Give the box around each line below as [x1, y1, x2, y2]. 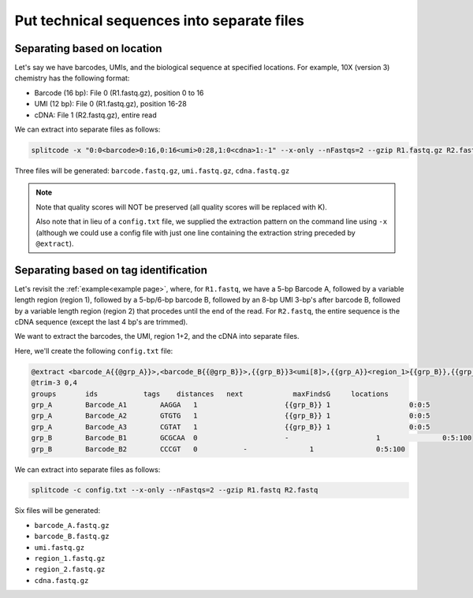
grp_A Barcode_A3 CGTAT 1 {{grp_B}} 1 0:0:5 [31, 422, 430, 431]
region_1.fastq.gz [34, 554, 106, 563]
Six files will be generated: [14, 506, 101, 515]
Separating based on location [14, 42, 162, 55]
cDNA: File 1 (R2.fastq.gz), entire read [34, 110, 157, 120]
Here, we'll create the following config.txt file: [14, 346, 173, 355]
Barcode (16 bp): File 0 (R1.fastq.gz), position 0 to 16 [34, 87, 204, 98]
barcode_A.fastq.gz [34, 521, 110, 529]
